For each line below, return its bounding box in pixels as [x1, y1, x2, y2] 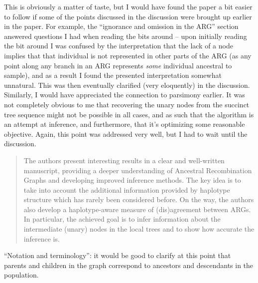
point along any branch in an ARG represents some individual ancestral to [4, 60, 232, 70]
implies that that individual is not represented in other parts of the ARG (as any [4, 50, 252, 60]
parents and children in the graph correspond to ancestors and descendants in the [4, 260, 254, 270]
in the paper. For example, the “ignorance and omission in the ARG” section [4, 21, 239, 31]
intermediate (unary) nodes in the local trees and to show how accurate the [23, 224, 255, 234]
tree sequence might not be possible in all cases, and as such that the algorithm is [4, 109, 254, 119]
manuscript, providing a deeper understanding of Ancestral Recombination [23, 165, 252, 175]
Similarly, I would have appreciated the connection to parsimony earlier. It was [4, 89, 245, 100]
